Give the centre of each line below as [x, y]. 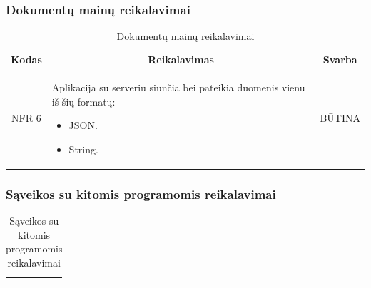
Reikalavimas [181, 60]
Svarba [340, 60]
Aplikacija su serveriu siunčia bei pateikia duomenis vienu [178, 87]
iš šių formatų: [83, 101]
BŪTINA [340, 118]
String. [83, 149]
